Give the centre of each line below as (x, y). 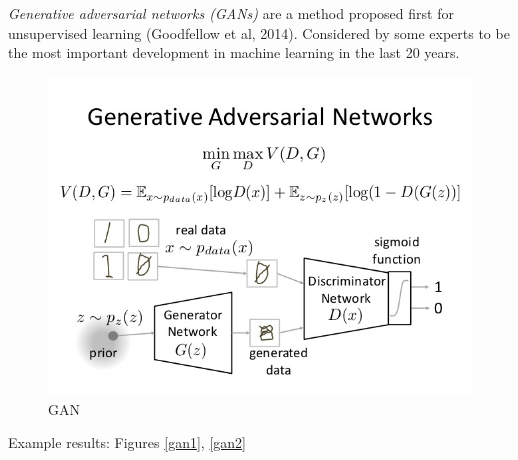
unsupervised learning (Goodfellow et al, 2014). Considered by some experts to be (259, 32)
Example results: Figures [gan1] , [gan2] (127, 442)
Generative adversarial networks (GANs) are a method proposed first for (231, 13)
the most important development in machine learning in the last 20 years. (234, 52)
